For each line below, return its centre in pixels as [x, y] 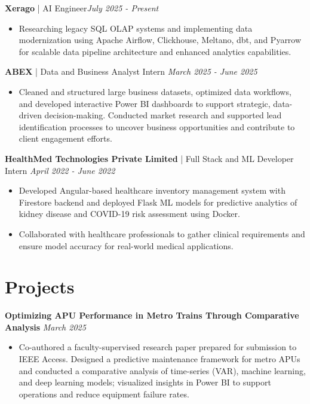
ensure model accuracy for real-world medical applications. [126, 245]
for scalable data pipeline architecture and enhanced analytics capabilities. [155, 51]
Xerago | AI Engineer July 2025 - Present [82, 8]
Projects [40, 287]
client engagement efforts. [65, 138]
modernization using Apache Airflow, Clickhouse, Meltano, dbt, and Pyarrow [160, 40]
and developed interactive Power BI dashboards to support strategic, [145, 103]
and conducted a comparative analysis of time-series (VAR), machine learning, [162, 370]
